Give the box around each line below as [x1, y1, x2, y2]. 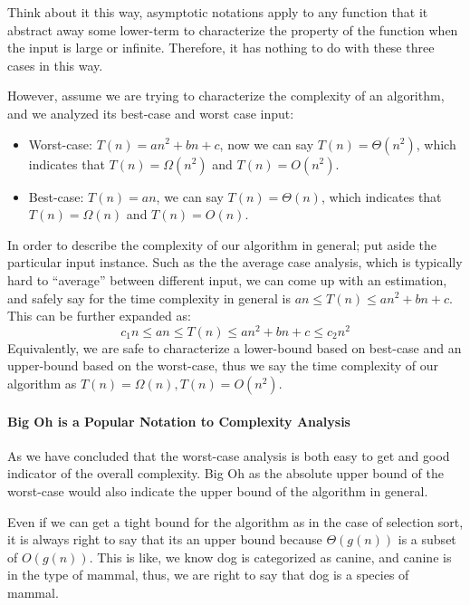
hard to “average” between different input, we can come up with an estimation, [7, 270, 447, 289]
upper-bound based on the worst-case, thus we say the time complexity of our [7, 356, 439, 375]
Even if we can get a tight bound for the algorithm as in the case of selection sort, [7, 512, 464, 531]
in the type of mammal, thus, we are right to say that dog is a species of [7, 565, 409, 584]
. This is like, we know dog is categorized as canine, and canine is [89, 547, 452, 566]
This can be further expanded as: [7, 306, 191, 325]
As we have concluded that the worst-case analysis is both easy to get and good [7, 446, 450, 465]
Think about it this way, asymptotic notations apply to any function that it [7, 3, 428, 21]
